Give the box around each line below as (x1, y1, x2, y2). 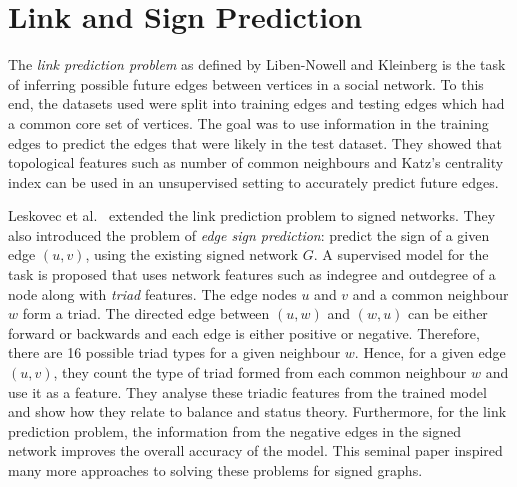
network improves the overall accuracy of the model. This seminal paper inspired (8, 440, 503, 461)
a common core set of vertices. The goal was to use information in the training (8, 112, 489, 133)
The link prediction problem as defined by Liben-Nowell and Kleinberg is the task (8, 54, 506, 75)
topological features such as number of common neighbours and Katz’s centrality (8, 152, 504, 173)
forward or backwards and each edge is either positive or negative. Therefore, (8, 322, 480, 343)
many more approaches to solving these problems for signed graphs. (8, 460, 423, 480)
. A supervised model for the (313, 244, 489, 265)
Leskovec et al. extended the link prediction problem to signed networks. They (8, 205, 496, 226)
